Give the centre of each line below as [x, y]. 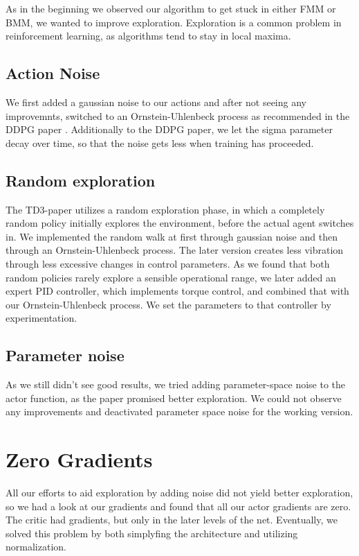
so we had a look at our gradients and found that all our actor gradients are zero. [178, 506]
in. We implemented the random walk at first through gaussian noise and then [172, 236]
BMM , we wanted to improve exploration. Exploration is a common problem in [174, 22]
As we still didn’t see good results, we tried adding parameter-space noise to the [176, 384]
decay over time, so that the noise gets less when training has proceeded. [160, 142]
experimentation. [42, 318]
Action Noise [53, 73]
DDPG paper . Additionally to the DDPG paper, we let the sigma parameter [169, 129]
